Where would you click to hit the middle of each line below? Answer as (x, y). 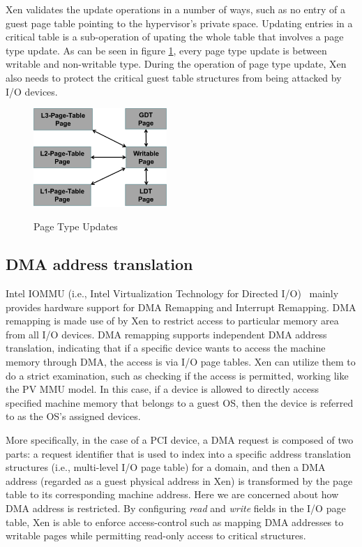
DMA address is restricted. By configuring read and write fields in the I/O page (176, 508)
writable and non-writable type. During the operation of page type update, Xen (176, 64)
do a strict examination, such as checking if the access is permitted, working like (177, 375)
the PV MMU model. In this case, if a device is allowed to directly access (162, 389)
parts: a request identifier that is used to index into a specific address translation (179, 453)
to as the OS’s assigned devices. (73, 416)
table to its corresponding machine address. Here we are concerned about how (172, 494)
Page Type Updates (76, 226)
